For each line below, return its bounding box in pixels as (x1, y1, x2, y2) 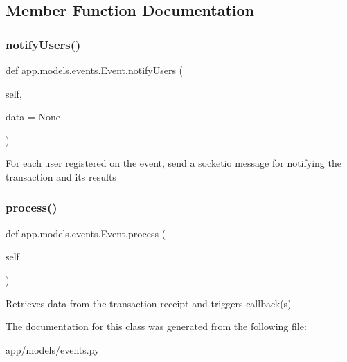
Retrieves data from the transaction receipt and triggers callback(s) (6, 296, 292, 310)
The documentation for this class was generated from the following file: (6, 319, 307, 334)
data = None (6, 109, 60, 124)
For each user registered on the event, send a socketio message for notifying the (6, 156, 341, 170)
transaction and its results (6, 169, 116, 183)
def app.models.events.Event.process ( (6, 226, 166, 240)
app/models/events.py (6, 342, 100, 356)
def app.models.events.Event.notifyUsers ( (6, 63, 184, 77)
